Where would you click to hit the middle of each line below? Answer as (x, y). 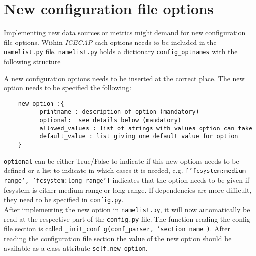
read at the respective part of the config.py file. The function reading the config (127, 219)
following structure (32, 61)
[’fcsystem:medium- (217, 171)
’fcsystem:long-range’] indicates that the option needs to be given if (141, 180)
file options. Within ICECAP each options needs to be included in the (110, 42)
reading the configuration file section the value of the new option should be (118, 238)
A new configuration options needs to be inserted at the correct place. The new (124, 78)
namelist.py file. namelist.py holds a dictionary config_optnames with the (121, 52)
